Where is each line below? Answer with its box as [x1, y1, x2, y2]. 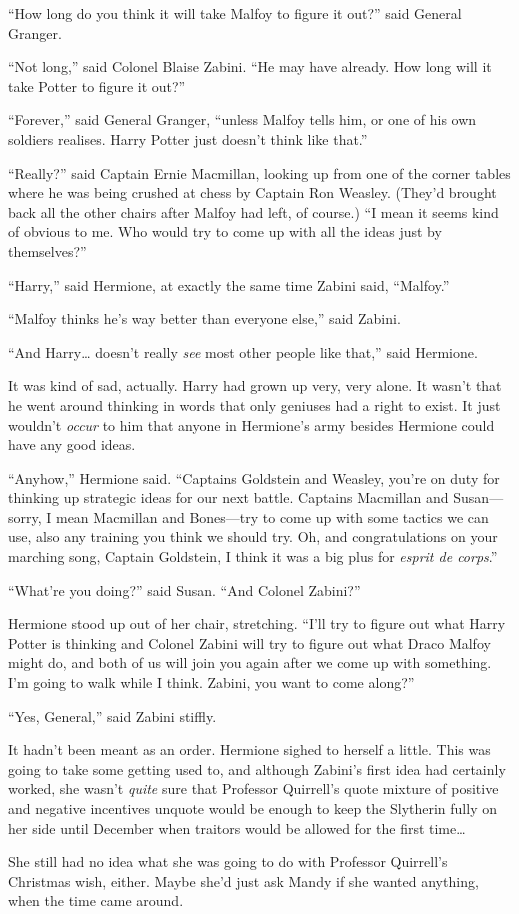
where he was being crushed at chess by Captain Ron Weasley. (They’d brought [8, 182, 497, 203]
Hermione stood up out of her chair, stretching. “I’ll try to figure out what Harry [8, 613, 506, 634]
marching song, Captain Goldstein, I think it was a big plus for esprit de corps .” [8, 546, 498, 567]
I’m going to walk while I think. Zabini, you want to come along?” [8, 672, 415, 693]
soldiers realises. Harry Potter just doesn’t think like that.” [8, 128, 368, 149]
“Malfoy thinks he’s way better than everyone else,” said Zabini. [8, 308, 401, 329]
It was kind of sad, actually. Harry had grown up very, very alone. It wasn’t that [8, 375, 502, 396]
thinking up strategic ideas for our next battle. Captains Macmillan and [8, 487, 449, 508]
